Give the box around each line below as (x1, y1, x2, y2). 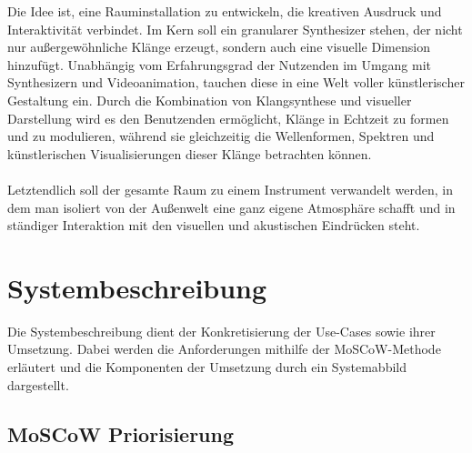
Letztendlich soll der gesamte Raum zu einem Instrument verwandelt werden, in (7, 179, 453, 198)
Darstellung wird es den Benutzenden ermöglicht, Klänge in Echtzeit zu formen (7, 108, 449, 127)
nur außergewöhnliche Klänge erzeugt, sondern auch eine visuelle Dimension (7, 37, 430, 56)
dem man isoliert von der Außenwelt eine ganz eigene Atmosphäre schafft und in (7, 197, 456, 216)
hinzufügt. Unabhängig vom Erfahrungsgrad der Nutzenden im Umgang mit (7, 55, 432, 74)
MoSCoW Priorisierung (7, 419, 235, 448)
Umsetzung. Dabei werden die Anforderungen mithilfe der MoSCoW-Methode (7, 339, 441, 358)
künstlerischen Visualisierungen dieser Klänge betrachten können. (7, 144, 372, 163)
